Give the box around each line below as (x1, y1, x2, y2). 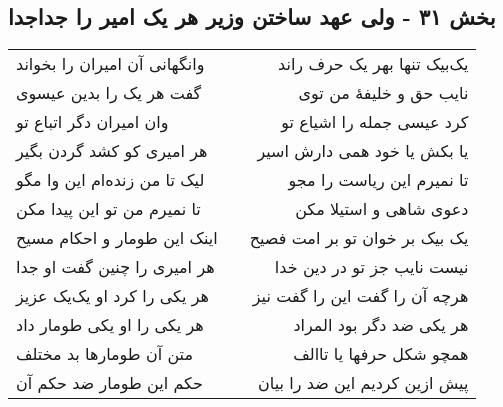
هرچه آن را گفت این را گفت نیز (252, 284, 469, 308)
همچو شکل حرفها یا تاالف (293, 342, 469, 366)
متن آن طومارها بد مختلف (16, 342, 194, 366)
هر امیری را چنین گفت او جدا (16, 255, 215, 279)
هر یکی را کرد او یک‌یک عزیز (16, 284, 209, 308)
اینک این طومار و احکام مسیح (16, 226, 218, 250)
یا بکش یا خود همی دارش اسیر (257, 139, 469, 163)
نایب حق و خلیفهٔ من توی (298, 81, 469, 105)
